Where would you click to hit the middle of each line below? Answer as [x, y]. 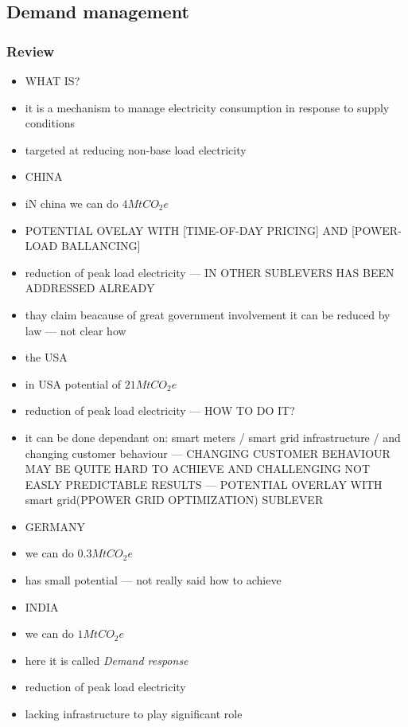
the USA [46, 357]
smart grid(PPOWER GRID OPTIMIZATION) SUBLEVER [174, 500]
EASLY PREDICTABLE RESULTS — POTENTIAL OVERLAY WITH [204, 484]
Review [31, 51]
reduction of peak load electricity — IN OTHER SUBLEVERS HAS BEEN [210, 272]
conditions [50, 123]
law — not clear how [76, 330]
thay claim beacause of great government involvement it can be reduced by [208, 314]
